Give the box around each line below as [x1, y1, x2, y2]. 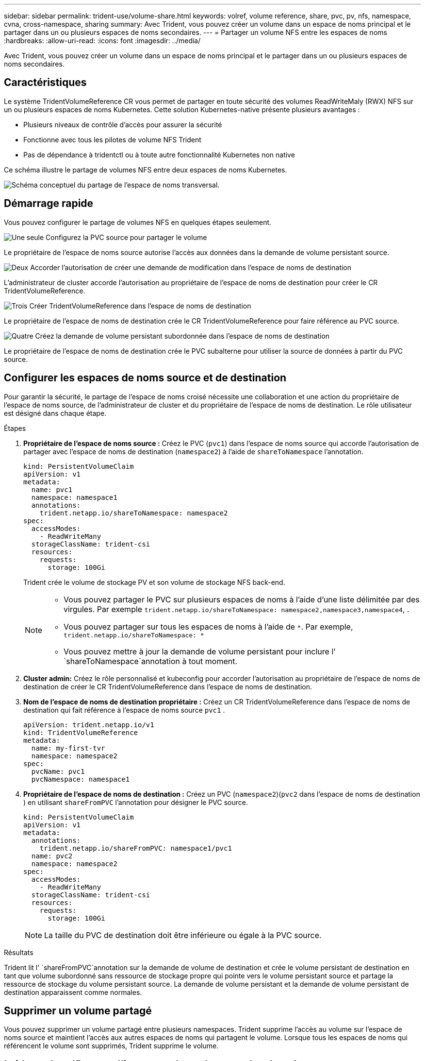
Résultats [4, 948, 33, 957]
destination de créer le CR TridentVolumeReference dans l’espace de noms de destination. [23, 682, 312, 691]
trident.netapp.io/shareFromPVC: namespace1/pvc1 [39, 844, 232, 852]
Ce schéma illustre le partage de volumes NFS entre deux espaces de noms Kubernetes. [4, 165, 287, 174]
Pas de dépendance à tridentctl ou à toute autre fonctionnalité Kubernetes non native [23, 150, 295, 159]
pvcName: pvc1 [31, 767, 85, 775]
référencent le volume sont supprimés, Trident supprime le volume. [4, 1042, 219, 1050]
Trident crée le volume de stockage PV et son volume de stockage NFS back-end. [23, 578, 285, 586]
